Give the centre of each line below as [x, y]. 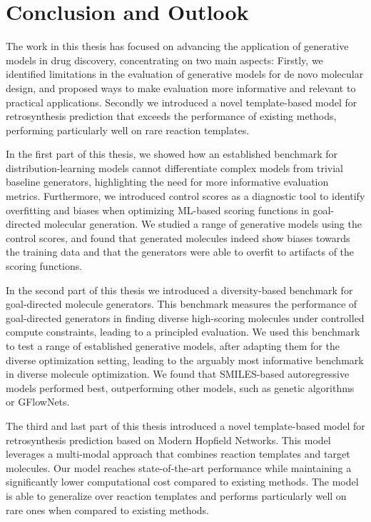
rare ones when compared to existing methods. [107, 510]
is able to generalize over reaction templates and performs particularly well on [176, 495]
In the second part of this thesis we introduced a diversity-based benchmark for [179, 290]
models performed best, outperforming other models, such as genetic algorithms [180, 387]
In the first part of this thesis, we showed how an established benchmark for [172, 154]
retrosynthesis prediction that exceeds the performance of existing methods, [171, 116]
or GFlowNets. [38, 402]
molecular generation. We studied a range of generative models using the [203, 224]
